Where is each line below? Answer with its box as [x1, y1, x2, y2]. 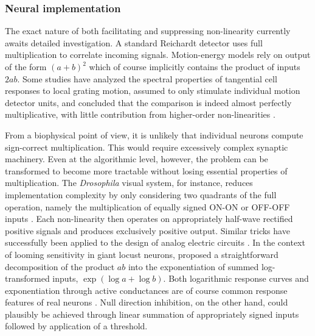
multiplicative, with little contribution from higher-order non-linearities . [5, 108, 275, 121]
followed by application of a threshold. [5, 320, 148, 332]
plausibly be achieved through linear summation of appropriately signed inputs [5, 307, 299, 320]
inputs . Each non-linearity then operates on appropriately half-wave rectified [5, 212, 293, 225]
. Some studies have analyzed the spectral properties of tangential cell [17, 72, 277, 85]
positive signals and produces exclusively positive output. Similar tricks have [5, 224, 290, 237]
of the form [5, 60, 47, 73]
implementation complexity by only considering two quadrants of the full [5, 188, 277, 201]
